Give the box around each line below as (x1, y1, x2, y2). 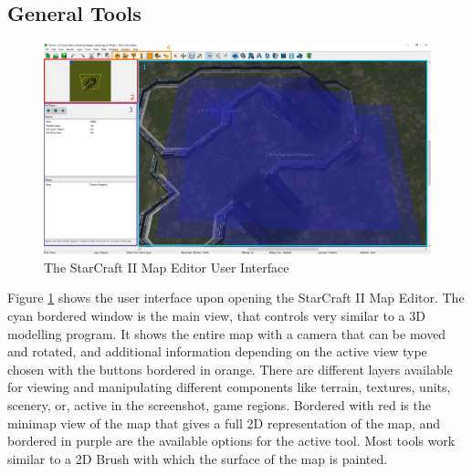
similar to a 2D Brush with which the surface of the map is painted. (7, 448, 388, 468)
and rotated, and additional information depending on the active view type (7, 342, 427, 361)
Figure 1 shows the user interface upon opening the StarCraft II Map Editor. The (7, 288, 465, 307)
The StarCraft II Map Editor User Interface (44, 257, 289, 276)
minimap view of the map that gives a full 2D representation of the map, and (7, 413, 441, 432)
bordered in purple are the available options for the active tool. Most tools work (7, 431, 456, 450)
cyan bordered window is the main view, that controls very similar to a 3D (7, 306, 425, 325)
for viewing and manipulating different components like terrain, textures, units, (7, 377, 451, 397)
